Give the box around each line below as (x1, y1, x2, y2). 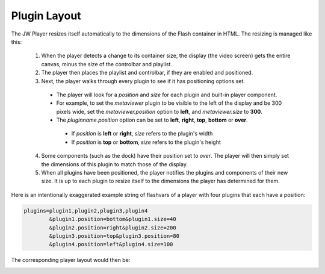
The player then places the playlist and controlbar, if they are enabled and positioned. (41, 69, 253, 76)
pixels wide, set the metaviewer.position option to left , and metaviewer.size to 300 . (56, 108, 263, 115)
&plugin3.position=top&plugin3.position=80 (49, 232, 180, 239)
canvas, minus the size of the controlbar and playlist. (41, 60, 173, 67)
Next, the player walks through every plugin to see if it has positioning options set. (41, 77, 245, 84)
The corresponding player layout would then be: (11, 257, 131, 264)
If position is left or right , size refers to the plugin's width (71, 130, 213, 137)
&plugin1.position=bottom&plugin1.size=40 (49, 216, 177, 223)
